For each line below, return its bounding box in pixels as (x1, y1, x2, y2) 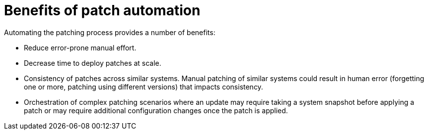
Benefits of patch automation (4, 2, 201, 19)
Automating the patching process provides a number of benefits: (4, 28, 215, 37)
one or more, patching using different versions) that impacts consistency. (24, 82, 263, 91)
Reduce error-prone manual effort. (24, 43, 137, 52)
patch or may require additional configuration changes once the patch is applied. (24, 106, 288, 115)
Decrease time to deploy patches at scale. (24, 58, 161, 67)
